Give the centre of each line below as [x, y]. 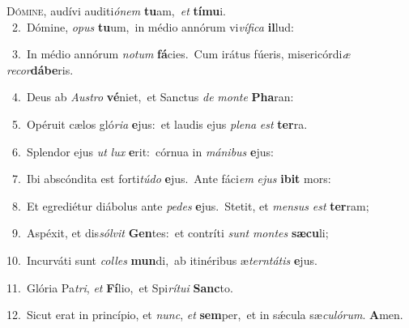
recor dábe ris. [40, 69]
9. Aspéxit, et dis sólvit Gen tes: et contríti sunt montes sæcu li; [170, 233]
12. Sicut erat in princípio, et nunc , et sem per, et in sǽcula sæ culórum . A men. [205, 315]
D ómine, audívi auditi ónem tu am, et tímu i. [116, 11]
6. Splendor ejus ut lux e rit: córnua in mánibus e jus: [143, 151]
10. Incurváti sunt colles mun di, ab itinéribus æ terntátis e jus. [162, 260]
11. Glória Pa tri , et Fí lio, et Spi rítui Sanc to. [120, 287]
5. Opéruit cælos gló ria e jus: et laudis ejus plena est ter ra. [160, 124]
